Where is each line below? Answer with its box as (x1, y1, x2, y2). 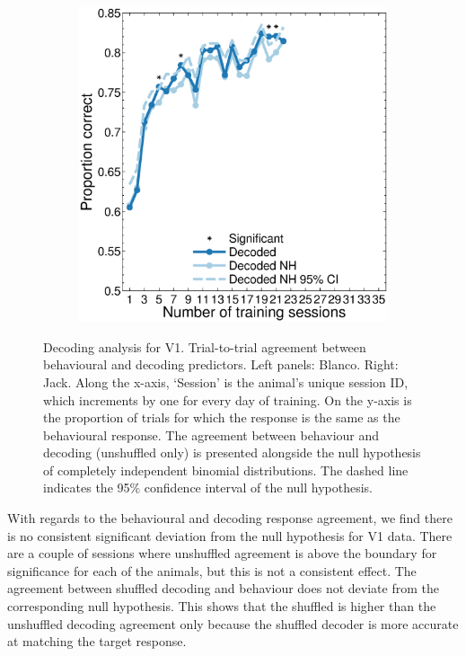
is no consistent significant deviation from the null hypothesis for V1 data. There (7, 526, 453, 545)
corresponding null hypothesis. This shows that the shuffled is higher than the (7, 597, 436, 616)
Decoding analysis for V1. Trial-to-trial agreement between (43, 337, 366, 356)
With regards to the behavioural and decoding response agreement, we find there (7, 509, 453, 527)
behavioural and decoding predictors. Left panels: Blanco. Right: (43, 355, 399, 374)
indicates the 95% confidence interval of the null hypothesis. (43, 478, 373, 497)
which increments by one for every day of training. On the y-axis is (43, 390, 412, 409)
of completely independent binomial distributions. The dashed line (43, 460, 409, 479)
